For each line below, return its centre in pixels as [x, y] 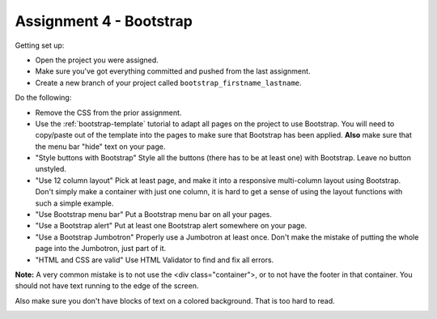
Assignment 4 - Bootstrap [104, 21]
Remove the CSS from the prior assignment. [108, 113]
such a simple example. [74, 203]
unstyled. [51, 169]
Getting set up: [40, 45]
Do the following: [43, 98]
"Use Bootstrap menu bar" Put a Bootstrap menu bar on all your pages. [154, 215]
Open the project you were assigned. [97, 60]
